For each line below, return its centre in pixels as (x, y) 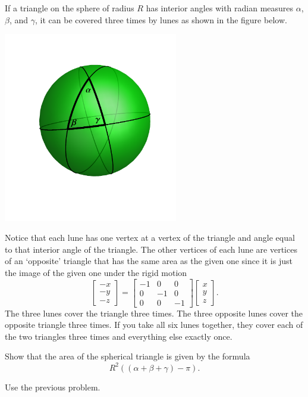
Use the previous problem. (53, 387)
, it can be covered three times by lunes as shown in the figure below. (161, 19)
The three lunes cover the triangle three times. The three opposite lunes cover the (154, 313)
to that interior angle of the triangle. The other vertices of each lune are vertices (151, 249)
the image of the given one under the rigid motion (96, 272)
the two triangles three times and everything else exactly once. (119, 336)
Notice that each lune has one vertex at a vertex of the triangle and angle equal (150, 238)
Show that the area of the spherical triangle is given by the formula (128, 356)
